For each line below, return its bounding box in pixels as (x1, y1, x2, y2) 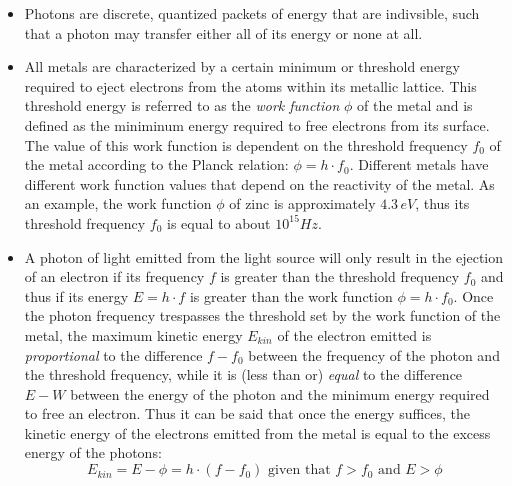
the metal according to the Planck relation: (24, 154, 289, 175)
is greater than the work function (189, 285, 393, 306)
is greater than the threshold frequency (220, 266, 460, 287)
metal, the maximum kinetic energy (24, 324, 243, 345)
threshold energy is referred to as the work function (24, 95, 340, 116)
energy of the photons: (24, 442, 162, 463)
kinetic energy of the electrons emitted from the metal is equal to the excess (24, 422, 491, 443)
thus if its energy (24, 285, 129, 306)
